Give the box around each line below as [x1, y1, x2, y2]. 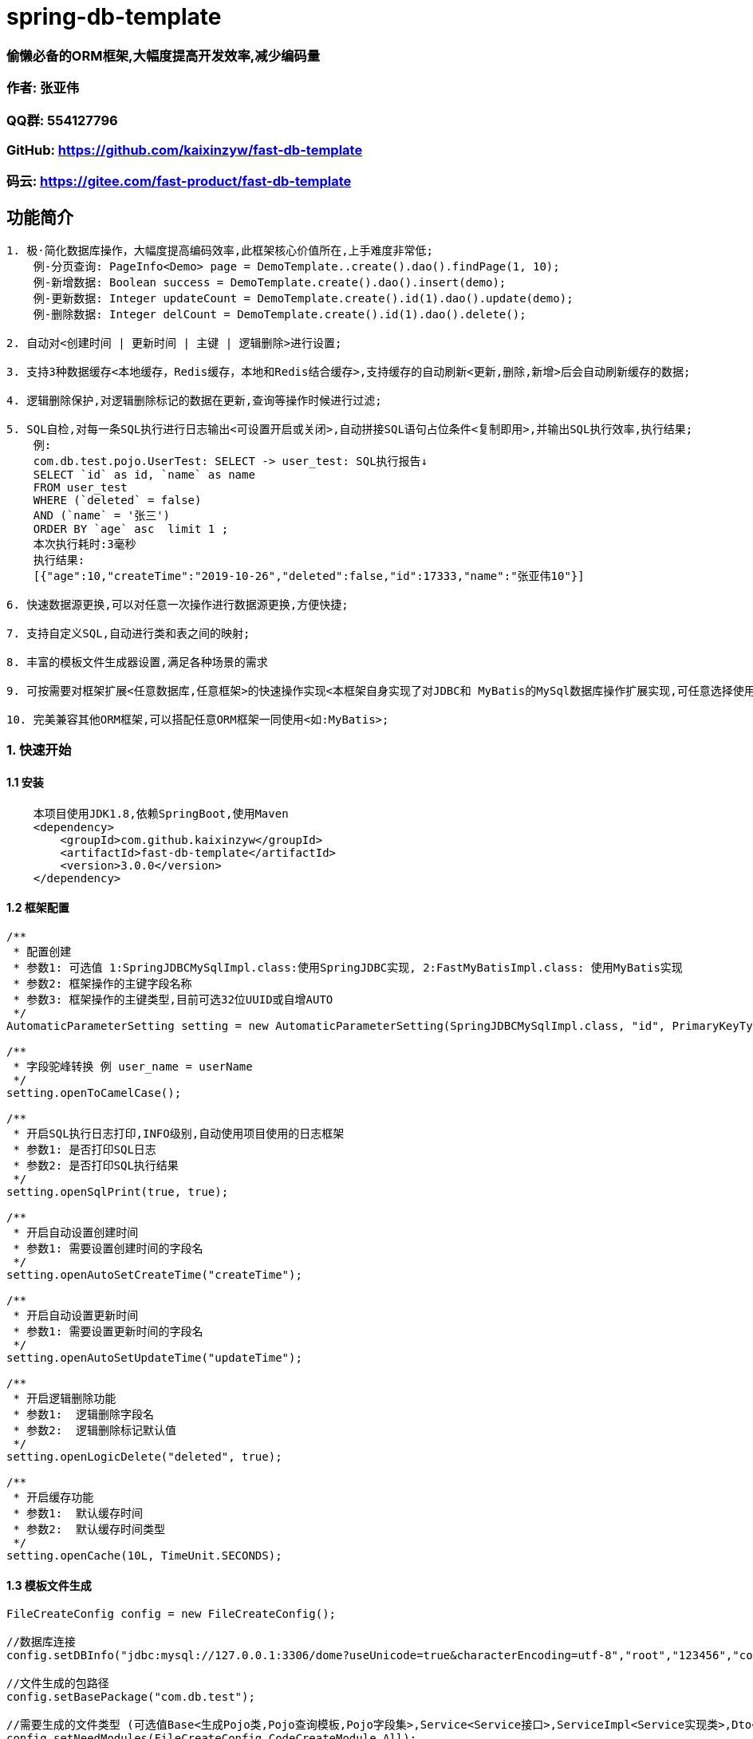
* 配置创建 [13, 944, 72, 958]
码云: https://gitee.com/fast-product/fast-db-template [6, 173, 352, 190]
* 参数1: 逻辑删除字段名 [13, 1407, 155, 1421]
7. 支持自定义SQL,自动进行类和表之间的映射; [6, 627, 250, 641]
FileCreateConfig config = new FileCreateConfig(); [6, 1607, 337, 1621]
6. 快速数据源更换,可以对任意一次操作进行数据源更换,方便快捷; [6, 598, 349, 612]
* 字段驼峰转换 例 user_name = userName [13, 1059, 253, 1073]
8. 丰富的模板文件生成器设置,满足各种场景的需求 [6, 656, 268, 669]
